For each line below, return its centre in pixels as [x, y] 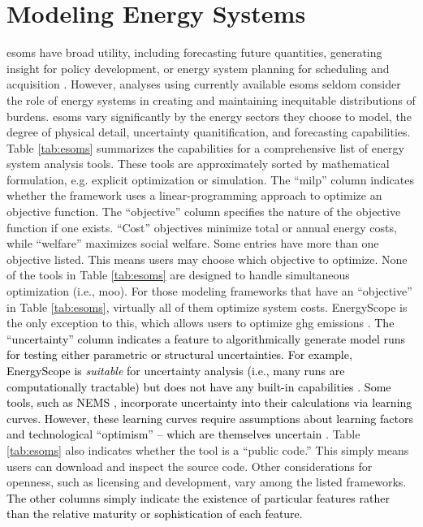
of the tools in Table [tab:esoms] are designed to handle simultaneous [178, 275]
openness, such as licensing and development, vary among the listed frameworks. [207, 482]
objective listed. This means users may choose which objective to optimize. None [207, 259]
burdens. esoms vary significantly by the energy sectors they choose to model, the [209, 116]
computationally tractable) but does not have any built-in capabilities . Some [199, 386]
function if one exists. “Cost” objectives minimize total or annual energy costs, [202, 227]
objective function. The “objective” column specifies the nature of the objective [204, 212]
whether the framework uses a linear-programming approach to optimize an [194, 195]
